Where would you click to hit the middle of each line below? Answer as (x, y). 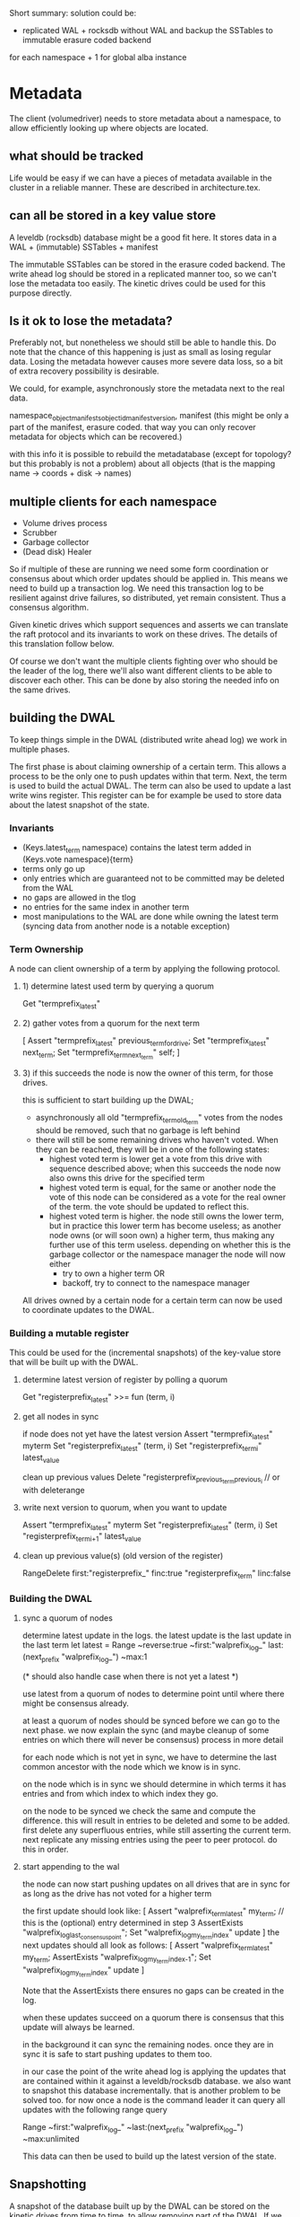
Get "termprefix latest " (61, 1005)
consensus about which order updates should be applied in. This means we (149, 578)
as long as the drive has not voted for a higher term (117, 1893)
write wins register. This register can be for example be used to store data (146, 795)
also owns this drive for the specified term (127, 1178)
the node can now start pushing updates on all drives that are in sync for (156, 1884)
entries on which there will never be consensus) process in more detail (153, 1739)
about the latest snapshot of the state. (80, 805)
